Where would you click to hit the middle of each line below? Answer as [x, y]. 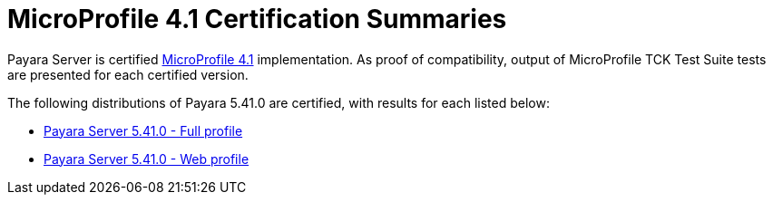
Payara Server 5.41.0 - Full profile [143, 130]
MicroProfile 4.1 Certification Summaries [257, 19]
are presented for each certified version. [128, 74]
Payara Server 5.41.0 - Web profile [147, 159]
